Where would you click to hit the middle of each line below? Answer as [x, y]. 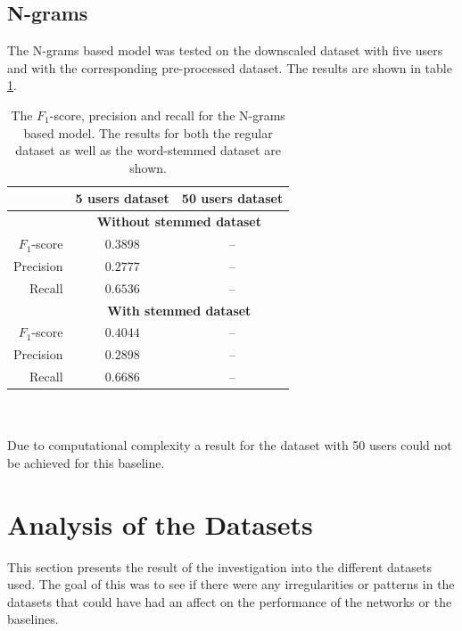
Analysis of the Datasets [160, 524]
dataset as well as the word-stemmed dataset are [148, 150]
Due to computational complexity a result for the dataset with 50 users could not [230, 445]
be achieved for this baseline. [86, 462]
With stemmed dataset [179, 310]
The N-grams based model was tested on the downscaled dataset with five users [225, 50]
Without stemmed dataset [179, 221]
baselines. [33, 619]
